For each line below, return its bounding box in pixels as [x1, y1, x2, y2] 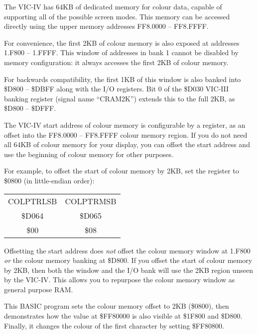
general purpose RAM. [4, 284, 73, 294]
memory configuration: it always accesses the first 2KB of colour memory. [4, 57, 229, 67]
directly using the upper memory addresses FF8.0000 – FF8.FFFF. [4, 21, 209, 31]
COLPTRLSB [8, 195, 57, 207]
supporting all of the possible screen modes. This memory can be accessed [4, 11, 230, 21]
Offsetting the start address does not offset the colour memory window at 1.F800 [4, 245, 251, 255]
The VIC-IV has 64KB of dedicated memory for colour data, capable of [4, 1, 222, 11]
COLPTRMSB [65, 195, 117, 207]
